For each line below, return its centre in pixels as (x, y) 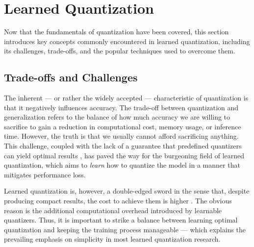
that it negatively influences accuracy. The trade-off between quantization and (121, 107)
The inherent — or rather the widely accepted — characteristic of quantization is (126, 98)
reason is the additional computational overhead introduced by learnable (113, 210)
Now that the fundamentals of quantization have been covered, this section (116, 32)
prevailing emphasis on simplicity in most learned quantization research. (112, 239)
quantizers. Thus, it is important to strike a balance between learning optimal (121, 220)
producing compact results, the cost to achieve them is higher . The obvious (118, 201)
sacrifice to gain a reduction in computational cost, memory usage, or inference (123, 126)
